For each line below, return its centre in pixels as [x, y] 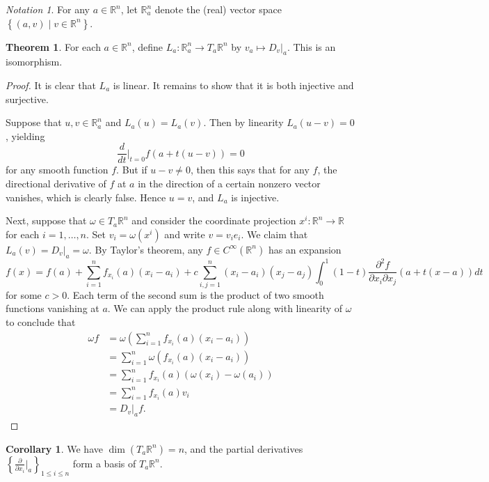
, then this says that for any [250, 170]
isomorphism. [34, 62]
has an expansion [305, 249]
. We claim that [274, 234]
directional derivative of [56, 184]
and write [185, 234]
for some [24, 294]
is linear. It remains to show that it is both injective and [233, 85]
